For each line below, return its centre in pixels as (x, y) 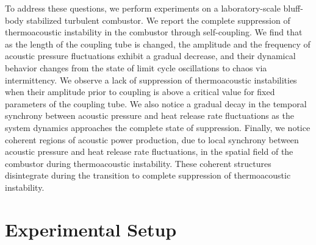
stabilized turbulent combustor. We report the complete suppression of (158, 20)
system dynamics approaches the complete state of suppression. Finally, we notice (158, 127)
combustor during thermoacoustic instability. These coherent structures (138, 163)
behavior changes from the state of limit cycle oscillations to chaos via (136, 67)
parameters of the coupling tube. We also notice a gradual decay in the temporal (156, 103)
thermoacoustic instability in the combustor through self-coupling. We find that (154, 32)
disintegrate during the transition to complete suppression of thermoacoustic (148, 175)
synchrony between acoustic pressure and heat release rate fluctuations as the (149, 115)
